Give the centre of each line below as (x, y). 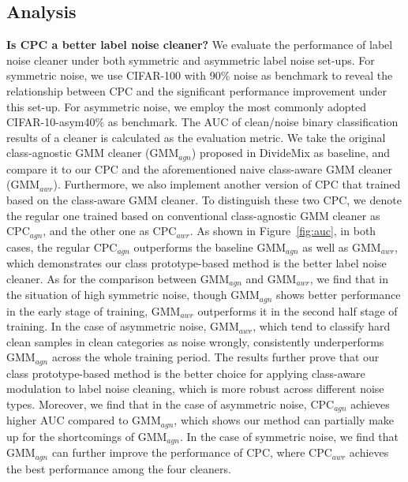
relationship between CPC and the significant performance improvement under (197, 90)
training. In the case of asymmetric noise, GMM (123, 326)
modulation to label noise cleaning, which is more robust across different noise (195, 389)
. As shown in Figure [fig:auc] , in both (283, 231)
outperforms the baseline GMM (210, 247)
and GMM (271, 278)
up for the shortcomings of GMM (87, 436)
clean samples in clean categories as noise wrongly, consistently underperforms (195, 341)
